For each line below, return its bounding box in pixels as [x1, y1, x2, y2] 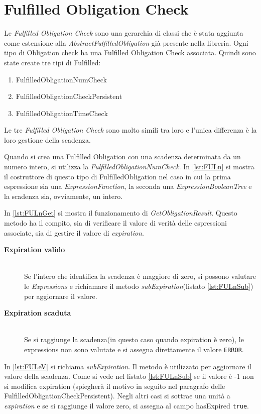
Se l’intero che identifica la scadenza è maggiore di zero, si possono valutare [24, 271, 256, 281]
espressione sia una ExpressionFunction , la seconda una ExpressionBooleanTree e [4, 181, 252, 191]
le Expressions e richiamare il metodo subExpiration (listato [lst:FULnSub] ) [24, 281, 253, 291]
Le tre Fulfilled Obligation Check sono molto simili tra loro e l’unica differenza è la [4, 125, 257, 135]
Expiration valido [4, 244, 65, 255]
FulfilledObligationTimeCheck [16, 108, 108, 118]
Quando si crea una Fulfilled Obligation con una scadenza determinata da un [4, 151, 241, 162]
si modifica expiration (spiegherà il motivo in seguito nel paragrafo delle [4, 380, 225, 391]
